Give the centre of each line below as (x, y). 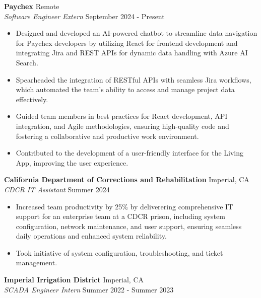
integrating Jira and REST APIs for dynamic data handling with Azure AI (132, 53)
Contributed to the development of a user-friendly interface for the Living (130, 153)
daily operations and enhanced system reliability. (91, 236)
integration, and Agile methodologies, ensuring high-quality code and (122, 126)
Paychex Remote (32, 6)
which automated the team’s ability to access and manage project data (125, 89)
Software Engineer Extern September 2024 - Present (84, 16)
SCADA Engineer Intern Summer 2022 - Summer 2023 (89, 289)
